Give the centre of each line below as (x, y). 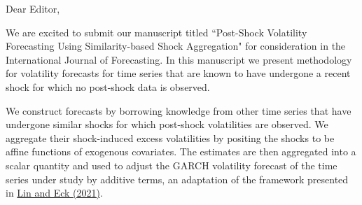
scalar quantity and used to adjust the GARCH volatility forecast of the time (172, 165)
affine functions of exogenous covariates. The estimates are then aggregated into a (181, 151)
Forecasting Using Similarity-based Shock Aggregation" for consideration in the (176, 46)
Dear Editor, (33, 8)
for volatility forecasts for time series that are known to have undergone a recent (178, 73)
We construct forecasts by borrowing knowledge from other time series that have (179, 110)
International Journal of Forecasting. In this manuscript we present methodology (179, 59)
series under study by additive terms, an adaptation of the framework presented (177, 179)
